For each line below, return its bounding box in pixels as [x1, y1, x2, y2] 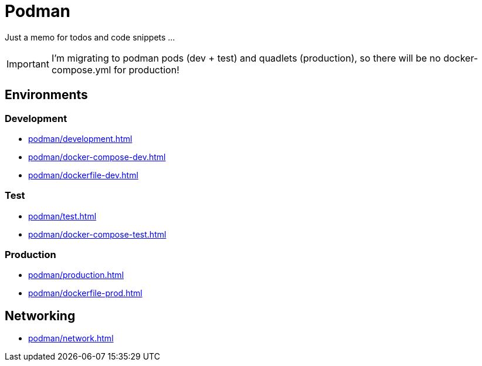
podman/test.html [28, 211, 97, 221]
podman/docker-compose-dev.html [28, 151, 166, 162]
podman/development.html [28, 133, 133, 144]
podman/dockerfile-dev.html [28, 170, 138, 180]
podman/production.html [28, 270, 124, 280]
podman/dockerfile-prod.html [28, 288, 142, 299]
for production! [113, 63, 179, 76]
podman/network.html [28, 333, 114, 344]
